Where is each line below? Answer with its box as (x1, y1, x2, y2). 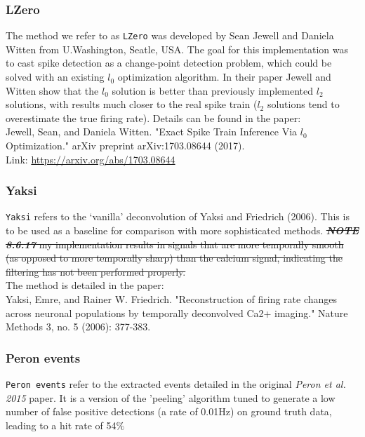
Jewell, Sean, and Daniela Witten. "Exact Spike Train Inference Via (6, 124, 298, 139)
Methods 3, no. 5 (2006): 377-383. (6, 319, 151, 334)
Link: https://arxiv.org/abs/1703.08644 (6, 152, 175, 166)
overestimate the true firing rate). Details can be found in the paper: (6, 110, 301, 125)
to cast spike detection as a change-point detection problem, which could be (6, 55, 332, 70)
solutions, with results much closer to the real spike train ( (6, 97, 258, 112)
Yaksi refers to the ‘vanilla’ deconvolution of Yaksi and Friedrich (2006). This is (6, 209, 350, 224)
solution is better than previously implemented (112, 83, 314, 98)
